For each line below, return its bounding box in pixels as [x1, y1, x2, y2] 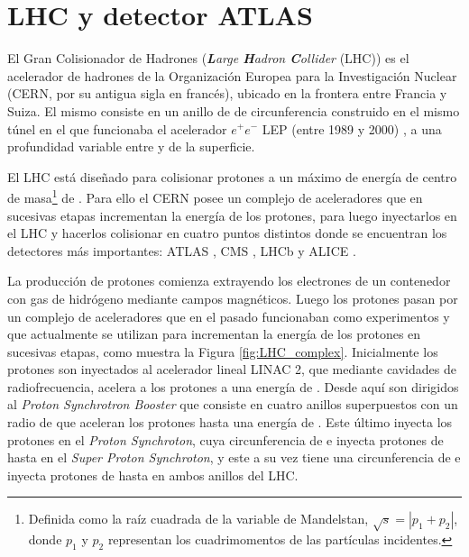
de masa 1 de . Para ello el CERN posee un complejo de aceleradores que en [7, 186, 423, 206]
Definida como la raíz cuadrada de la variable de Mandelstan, [28, 509, 369, 528]
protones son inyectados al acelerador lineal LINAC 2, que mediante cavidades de [7, 360, 456, 379]
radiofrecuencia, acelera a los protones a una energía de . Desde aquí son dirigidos [7, 377, 459, 396]
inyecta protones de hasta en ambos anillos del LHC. [7, 465, 299, 484]
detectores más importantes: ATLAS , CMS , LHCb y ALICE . [7, 241, 356, 260]
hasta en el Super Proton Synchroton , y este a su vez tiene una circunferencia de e [7, 448, 461, 467]
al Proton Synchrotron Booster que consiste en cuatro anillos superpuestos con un [7, 395, 458, 414]
